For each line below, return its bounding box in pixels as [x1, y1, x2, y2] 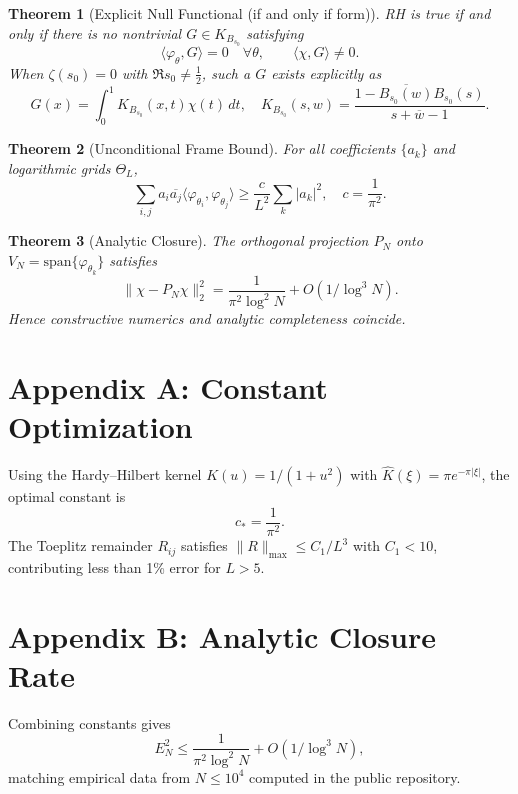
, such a [201, 62, 251, 83]
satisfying [246, 22, 304, 43]
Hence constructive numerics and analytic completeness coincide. [8, 308, 406, 329]
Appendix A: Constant [8, 367, 328, 408]
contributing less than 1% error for [8, 556, 221, 577]
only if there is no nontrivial [8, 22, 182, 43]
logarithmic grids [8, 157, 111, 178]
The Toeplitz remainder [8, 535, 153, 556]
